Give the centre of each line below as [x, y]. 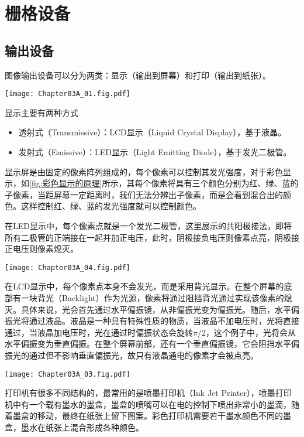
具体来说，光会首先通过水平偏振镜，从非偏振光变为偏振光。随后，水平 [156, 309]
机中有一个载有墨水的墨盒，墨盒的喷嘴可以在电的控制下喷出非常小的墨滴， [148, 404]
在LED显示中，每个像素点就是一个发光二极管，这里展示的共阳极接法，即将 [148, 225]
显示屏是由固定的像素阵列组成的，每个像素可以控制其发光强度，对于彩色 [144, 171]
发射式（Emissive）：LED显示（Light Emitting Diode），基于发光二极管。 [155, 152]
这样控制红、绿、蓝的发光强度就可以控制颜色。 [111, 206]
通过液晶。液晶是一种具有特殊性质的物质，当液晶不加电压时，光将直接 [164, 321]
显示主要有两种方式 [42, 112]
